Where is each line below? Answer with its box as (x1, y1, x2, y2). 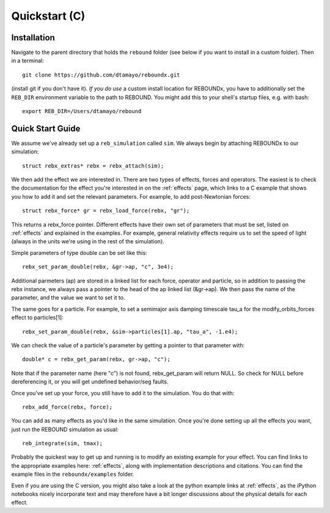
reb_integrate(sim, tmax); (22, 440, 103, 447)
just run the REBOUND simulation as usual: (11, 426, 119, 433)
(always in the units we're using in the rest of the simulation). (11, 238, 164, 245)
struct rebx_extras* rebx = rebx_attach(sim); (22, 162, 164, 169)
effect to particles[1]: (11, 314, 64, 321)
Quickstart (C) (11, 9, 86, 23)
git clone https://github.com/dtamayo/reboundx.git (22, 71, 180, 78)
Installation (11, 32, 55, 43)
